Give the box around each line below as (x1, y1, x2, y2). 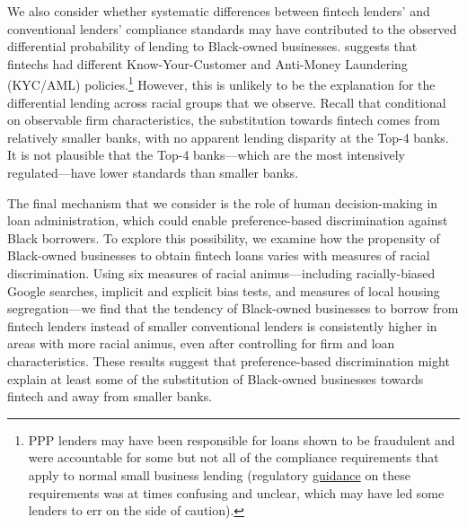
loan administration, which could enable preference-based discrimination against (7, 211, 448, 230)
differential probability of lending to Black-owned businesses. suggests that (7, 37, 418, 56)
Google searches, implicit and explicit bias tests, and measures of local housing (7, 281, 440, 300)
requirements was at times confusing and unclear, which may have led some (28, 483, 445, 502)
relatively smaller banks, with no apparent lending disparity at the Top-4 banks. (7, 127, 449, 146)
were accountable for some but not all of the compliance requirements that (28, 448, 439, 467)
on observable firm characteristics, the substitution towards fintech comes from (7, 110, 440, 129)
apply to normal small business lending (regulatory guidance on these (28, 465, 411, 484)
